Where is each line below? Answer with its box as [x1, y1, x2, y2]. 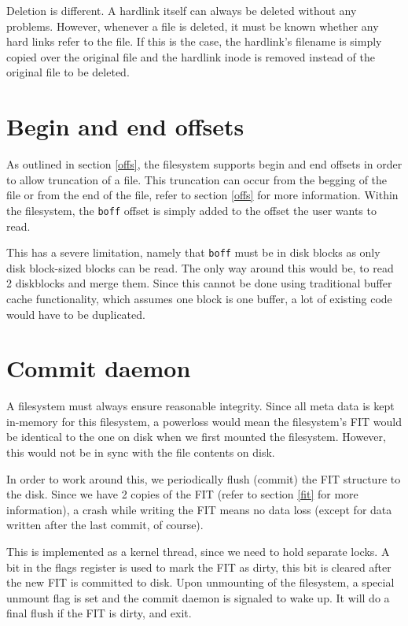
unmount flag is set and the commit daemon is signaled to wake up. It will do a [6, 589, 390, 606]
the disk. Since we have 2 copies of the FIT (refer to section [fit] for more [6, 486, 358, 502]
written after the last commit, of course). [6, 517, 204, 533]
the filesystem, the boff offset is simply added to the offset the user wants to [6, 202, 377, 218]
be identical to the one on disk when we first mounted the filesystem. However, [6, 428, 386, 445]
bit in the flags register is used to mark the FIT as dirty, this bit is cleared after [6, 558, 391, 575]
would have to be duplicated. [6, 306, 145, 322]
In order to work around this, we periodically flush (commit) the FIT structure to [6, 470, 401, 487]
